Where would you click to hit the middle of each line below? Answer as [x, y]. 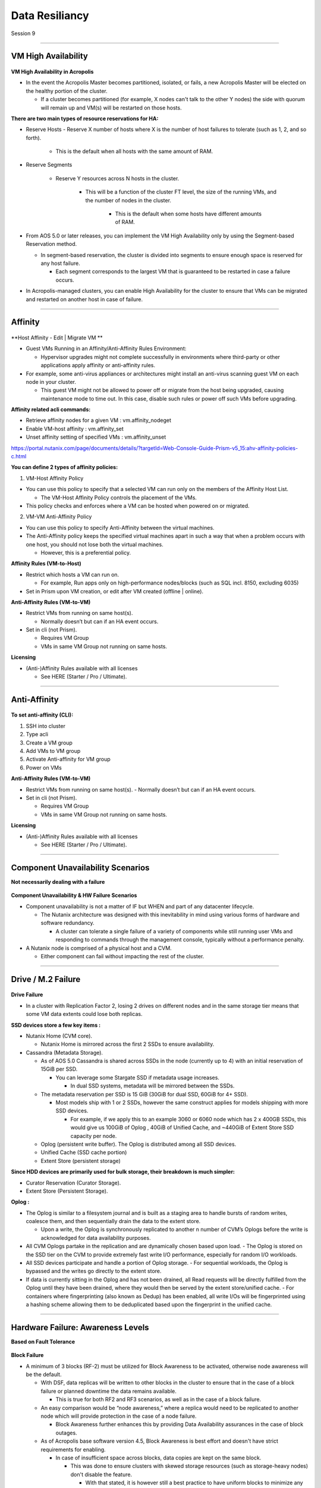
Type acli [37, 734]
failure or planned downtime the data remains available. [108, 1391]
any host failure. [60, 263]
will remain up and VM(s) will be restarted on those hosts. [111, 108]
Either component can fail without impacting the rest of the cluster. [122, 956]
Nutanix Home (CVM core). [59, 1036]
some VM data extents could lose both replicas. [84, 1014]
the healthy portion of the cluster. [67, 91]
